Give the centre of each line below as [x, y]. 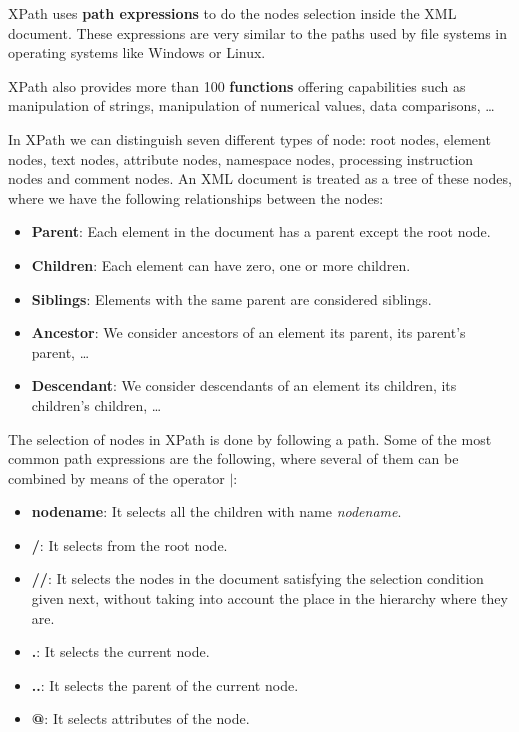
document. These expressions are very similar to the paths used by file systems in [258, 32]
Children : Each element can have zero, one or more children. [221, 264]
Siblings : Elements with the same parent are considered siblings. [231, 298]
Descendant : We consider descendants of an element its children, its [244, 385]
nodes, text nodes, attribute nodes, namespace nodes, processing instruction [241, 158]
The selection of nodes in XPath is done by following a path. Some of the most [250, 438]
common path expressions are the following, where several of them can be [233, 458]
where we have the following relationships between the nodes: [196, 197]
